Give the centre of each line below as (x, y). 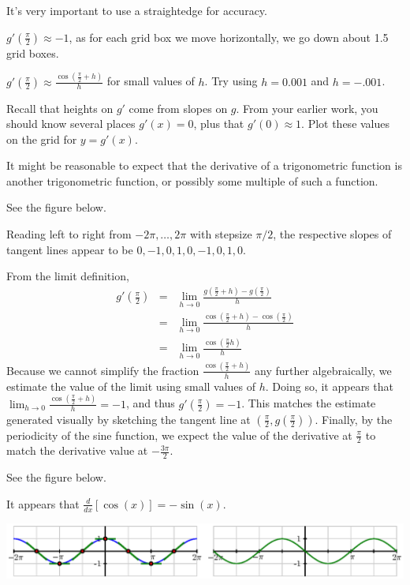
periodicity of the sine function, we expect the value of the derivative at (179, 435)
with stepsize (221, 234)
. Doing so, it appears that (329, 386)
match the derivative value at (77, 450)
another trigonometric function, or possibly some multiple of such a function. (192, 180)
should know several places (71, 124)
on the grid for (42, 139)
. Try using (231, 81)
